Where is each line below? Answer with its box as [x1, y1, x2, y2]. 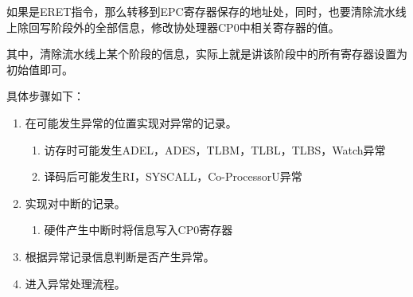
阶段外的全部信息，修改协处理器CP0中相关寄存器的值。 [50, 18, 340, 35]
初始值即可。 [6, 61, 73, 77]
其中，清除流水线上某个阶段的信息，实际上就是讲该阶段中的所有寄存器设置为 [6, 45, 407, 62]
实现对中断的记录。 [25, 194, 126, 211]
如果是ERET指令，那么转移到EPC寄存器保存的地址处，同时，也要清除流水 [6, 3, 395, 19]
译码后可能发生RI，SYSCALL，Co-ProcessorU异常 [44, 168, 302, 185]
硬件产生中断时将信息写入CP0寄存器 [44, 221, 233, 238]
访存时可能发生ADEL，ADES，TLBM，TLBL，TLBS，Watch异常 [44, 141, 386, 158]
